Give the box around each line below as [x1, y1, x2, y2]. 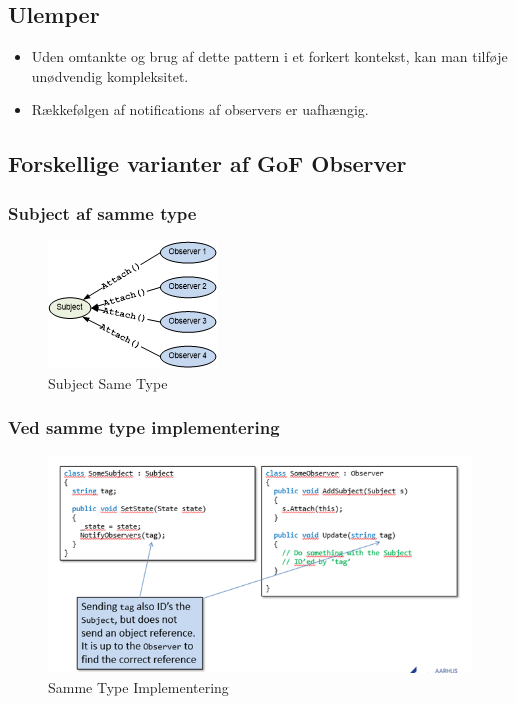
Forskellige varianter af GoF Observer [8, 148, 407, 179]
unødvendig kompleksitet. [31, 65, 189, 86]
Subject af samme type [8, 200, 197, 225]
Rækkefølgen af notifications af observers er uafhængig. [31, 99, 369, 120]
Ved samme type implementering [8, 415, 280, 440]
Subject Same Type [48, 372, 168, 393]
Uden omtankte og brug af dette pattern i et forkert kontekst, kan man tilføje [31, 46, 508, 67]
